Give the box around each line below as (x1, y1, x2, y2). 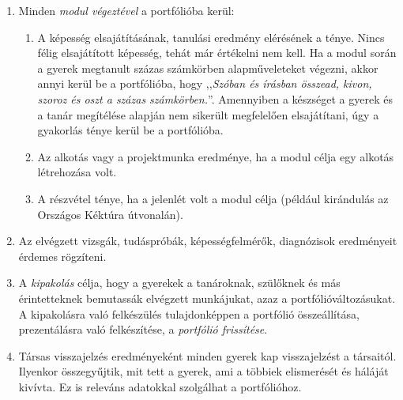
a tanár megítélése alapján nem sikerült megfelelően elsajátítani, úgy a (37, 106, 379, 123)
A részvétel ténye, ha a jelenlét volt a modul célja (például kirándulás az (37, 190, 389, 206)
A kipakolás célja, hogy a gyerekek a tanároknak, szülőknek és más (18, 274, 341, 291)
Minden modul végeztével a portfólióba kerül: (18, 2, 235, 18)
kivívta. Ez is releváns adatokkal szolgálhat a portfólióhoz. (18, 378, 302, 394)
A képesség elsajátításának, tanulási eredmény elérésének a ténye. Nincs (37, 28, 385, 45)
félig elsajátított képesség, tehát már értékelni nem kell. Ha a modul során (37, 44, 397, 61)
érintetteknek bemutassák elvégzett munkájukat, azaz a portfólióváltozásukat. (18, 289, 396, 306)
